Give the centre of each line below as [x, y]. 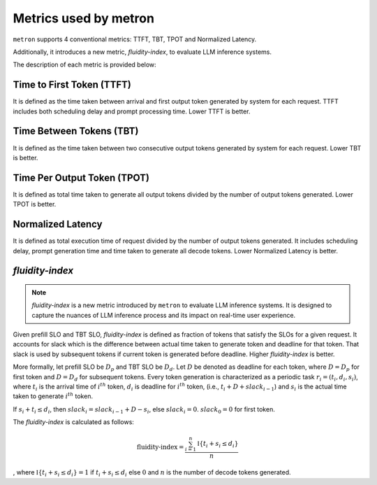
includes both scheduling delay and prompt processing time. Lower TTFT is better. [132, 111]
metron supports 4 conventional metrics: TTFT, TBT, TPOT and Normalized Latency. [135, 39]
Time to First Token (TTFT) [72, 85]
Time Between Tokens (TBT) [76, 131]
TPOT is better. [35, 204]
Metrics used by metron [84, 18]
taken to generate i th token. [53, 396]
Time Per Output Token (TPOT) [81, 177]
